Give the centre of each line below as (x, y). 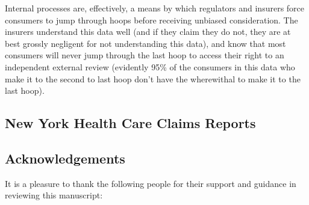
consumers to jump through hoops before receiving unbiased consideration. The (151, 20)
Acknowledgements (65, 158)
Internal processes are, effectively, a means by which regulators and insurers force (155, 8)
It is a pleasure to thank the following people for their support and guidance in (151, 183)
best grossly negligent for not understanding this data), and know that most (145, 43)
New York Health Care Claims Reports (130, 123)
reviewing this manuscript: (54, 195)
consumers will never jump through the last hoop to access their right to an (145, 55)
